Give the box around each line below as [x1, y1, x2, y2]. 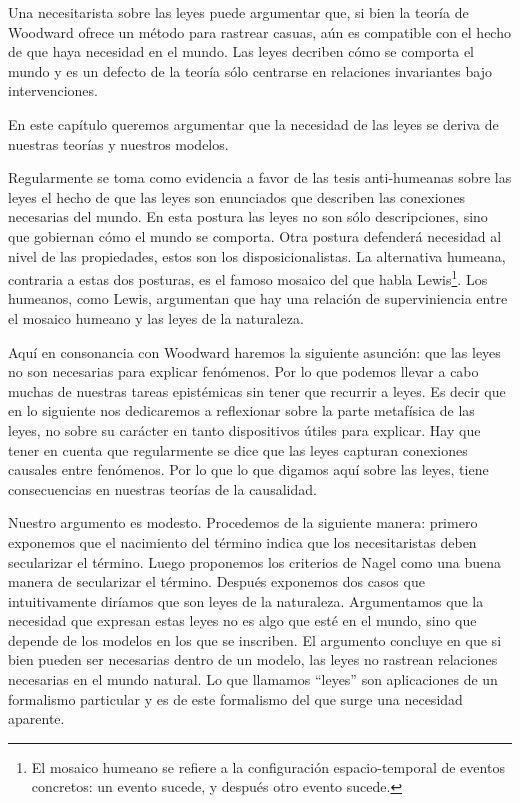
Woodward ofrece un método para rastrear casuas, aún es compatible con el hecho [8, 21, 511, 42]
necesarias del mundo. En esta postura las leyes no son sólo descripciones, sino [8, 206, 488, 227]
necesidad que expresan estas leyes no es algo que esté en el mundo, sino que [8, 610, 477, 631]
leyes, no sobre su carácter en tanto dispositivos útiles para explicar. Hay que [8, 419, 481, 440]
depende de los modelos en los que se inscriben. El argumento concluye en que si [8, 629, 502, 650]
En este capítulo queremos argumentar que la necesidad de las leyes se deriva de [8, 113, 499, 134]
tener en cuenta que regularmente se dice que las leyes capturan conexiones [8, 439, 468, 460]
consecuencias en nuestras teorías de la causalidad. [8, 478, 317, 499]
